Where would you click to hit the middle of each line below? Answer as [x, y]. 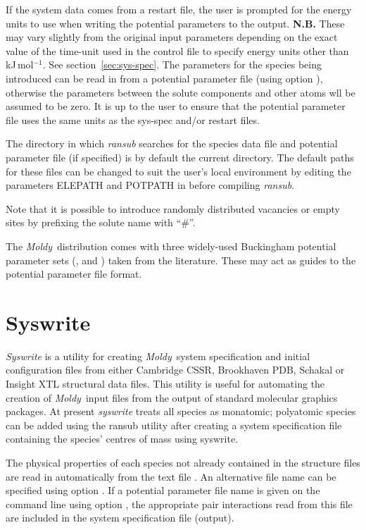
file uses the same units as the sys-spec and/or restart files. [133, 119]
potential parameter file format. [74, 274]
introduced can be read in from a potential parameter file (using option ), [164, 78]
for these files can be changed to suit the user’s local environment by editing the [178, 171]
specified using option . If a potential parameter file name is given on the [163, 490]
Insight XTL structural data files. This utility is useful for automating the [165, 383]
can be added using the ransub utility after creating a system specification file [174, 425]
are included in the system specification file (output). [120, 518]
